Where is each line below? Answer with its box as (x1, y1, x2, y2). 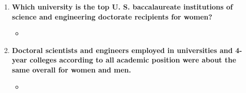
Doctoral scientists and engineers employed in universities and (12, 44, 233, 55)
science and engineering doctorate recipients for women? (12, 11, 212, 21)
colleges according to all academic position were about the (30, 54, 236, 65)
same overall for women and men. (12, 64, 131, 74)
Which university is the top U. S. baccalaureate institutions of (12, 1, 233, 11)
